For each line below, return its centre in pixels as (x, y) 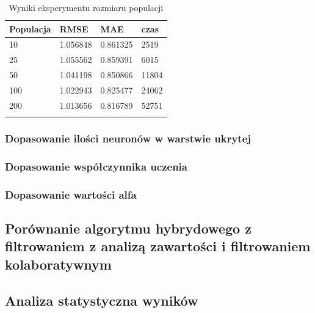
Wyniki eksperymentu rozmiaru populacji (86, 7)
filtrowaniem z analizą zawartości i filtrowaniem (158, 246)
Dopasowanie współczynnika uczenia (96, 166)
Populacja (30, 28)
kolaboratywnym (58, 264)
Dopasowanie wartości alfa (71, 194)
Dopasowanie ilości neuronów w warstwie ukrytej (128, 138)
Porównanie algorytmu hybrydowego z (128, 228)
